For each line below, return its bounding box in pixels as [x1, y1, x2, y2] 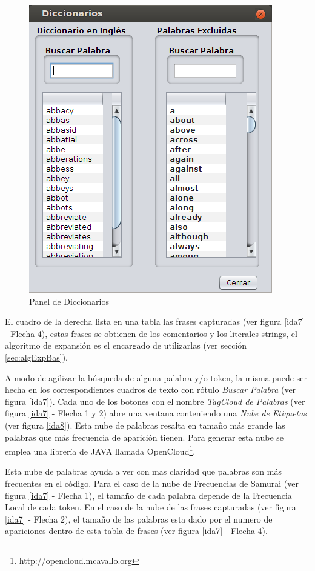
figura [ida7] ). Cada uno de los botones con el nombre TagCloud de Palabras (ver [5, 395, 305, 407]
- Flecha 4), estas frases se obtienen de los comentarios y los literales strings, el [5, 327, 297, 339]
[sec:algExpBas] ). [5, 350, 68, 363]
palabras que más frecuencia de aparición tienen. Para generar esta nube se [5, 430, 283, 443]
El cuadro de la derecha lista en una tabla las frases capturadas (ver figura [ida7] [5, 315, 305, 328]
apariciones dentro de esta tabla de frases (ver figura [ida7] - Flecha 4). [5, 524, 268, 537]
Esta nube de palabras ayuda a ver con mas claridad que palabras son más [5, 465, 282, 478]
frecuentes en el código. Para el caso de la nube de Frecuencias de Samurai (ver [5, 476, 299, 489]
